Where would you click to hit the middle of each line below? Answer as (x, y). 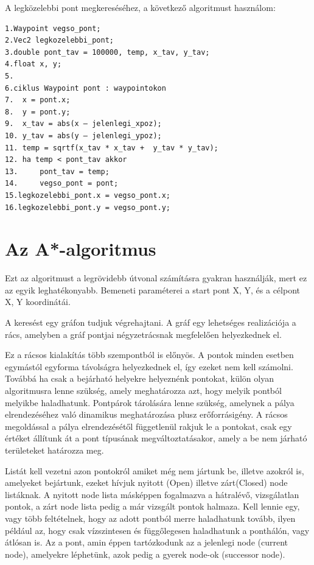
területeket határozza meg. (54, 450)
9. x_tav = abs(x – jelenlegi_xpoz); (83, 124)
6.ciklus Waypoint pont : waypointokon (85, 88)
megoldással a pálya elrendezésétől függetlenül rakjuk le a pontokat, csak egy (148, 426)
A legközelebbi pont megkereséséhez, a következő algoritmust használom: (140, 7)
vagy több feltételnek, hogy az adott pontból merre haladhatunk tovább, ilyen (150, 518)
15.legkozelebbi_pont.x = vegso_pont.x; (88, 195)
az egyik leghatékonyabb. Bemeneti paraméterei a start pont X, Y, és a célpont (152, 290)
